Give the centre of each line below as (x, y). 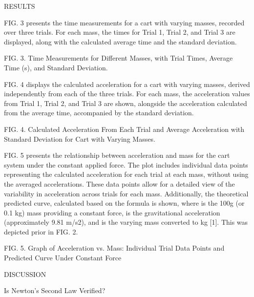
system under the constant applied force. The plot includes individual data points (126, 164)
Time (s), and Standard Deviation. (56, 67)
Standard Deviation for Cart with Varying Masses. (80, 138)
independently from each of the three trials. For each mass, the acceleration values (127, 94)
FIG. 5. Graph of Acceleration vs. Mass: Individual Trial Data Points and (114, 248)
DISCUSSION (25, 274)
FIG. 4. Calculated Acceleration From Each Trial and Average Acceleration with (124, 129)
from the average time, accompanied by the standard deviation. (99, 113)
